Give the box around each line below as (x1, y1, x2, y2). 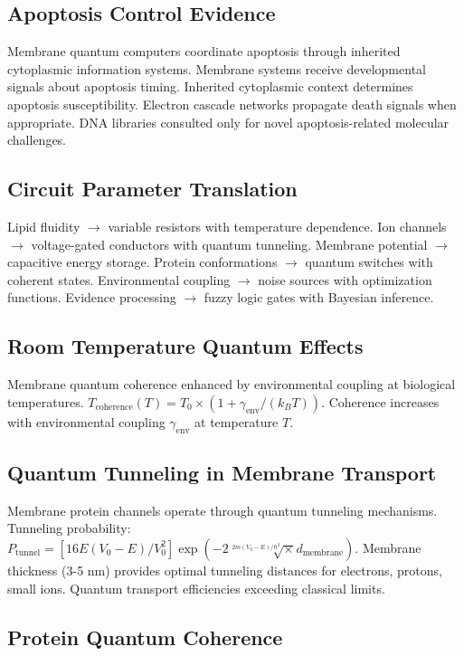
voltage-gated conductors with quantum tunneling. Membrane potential (31, 234, 428, 253)
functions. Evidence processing (7, 288, 176, 307)
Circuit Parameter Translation (7, 175, 298, 203)
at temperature (194, 412, 279, 431)
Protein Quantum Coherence (7, 623, 283, 651)
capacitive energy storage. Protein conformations (7, 252, 278, 271)
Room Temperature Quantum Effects (7, 332, 364, 360)
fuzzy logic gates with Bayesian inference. (204, 288, 434, 307)
